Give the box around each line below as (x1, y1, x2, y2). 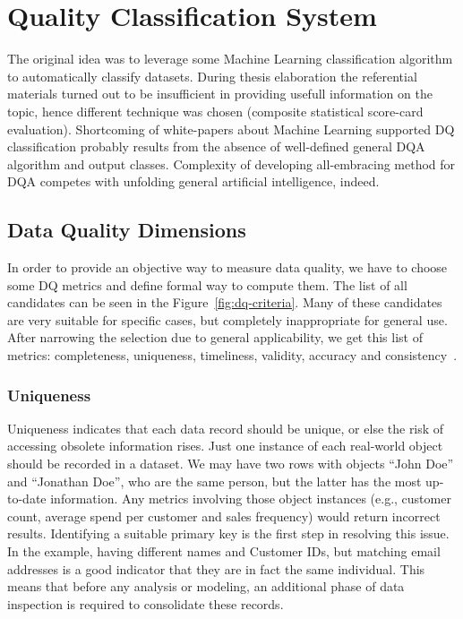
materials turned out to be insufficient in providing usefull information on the (7, 84, 433, 103)
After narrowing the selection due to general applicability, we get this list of (7, 328, 423, 347)
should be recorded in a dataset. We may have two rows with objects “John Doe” (7, 454, 454, 473)
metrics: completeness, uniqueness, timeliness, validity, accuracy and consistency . (7, 346, 458, 365)
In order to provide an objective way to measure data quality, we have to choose (7, 258, 448, 277)
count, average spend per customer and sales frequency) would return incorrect (7, 506, 441, 525)
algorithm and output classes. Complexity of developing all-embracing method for (7, 154, 456, 173)
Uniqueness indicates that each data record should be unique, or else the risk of (7, 418, 444, 437)
